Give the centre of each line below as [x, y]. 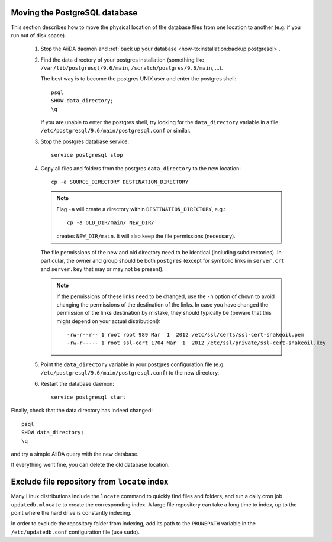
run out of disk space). [38, 35]
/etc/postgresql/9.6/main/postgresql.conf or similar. [115, 131]
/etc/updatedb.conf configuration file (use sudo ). [75, 532]
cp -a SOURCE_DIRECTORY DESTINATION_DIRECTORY [120, 182]
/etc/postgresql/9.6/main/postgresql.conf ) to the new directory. [130, 373]
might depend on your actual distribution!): [109, 321]
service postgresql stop [87, 155]
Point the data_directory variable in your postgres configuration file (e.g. [133, 364]
